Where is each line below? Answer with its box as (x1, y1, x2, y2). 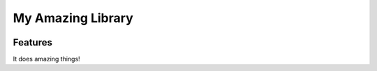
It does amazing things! (13, 55, 80, 63)
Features (13, 37, 52, 48)
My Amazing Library (13, 10, 133, 26)
